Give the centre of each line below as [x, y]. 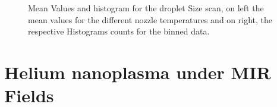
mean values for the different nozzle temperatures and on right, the [150, 19]
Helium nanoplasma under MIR [138, 72]
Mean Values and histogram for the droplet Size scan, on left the [146, 8]
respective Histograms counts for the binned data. [119, 31]
